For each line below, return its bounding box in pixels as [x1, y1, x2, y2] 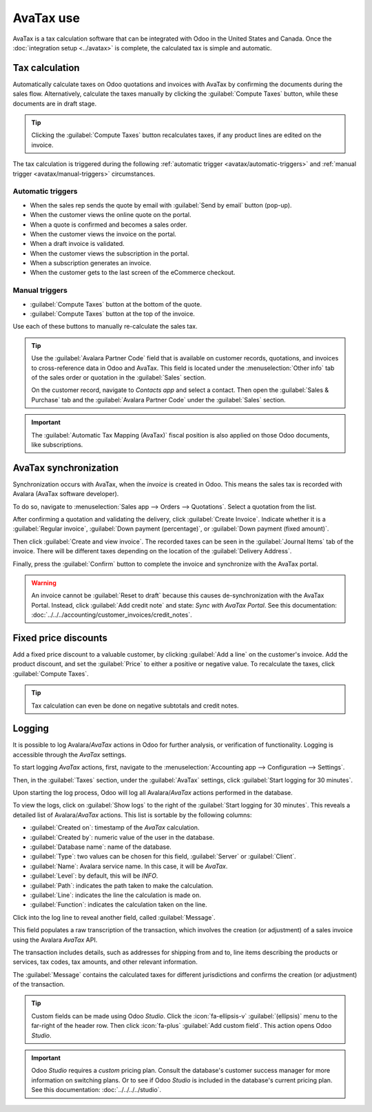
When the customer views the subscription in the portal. [30, 249, 189, 258]
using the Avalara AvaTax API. [12, 936, 98, 944]
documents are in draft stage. [12, 99, 96, 107]
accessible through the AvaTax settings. [12, 750, 127, 759]
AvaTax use [12, 10, 81, 25]
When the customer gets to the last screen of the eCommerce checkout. [30, 269, 236, 277]
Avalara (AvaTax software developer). [12, 490, 119, 498]
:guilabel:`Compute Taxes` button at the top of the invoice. [30, 309, 196, 318]
